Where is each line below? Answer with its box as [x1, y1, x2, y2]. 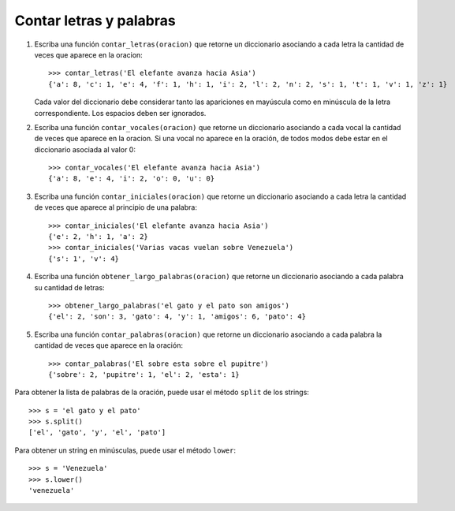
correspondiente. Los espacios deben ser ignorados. [34, 108, 207, 117]
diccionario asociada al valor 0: [34, 144, 136, 154]
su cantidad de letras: [34, 282, 106, 292]
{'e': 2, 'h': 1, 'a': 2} [48, 233, 149, 241]
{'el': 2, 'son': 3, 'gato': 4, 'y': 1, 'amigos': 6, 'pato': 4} [48, 312, 307, 321]
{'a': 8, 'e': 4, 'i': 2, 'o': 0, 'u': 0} [48, 174, 215, 183]
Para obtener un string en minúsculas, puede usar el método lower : [14, 446, 237, 455]
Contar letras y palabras [14, 12, 177, 29]
